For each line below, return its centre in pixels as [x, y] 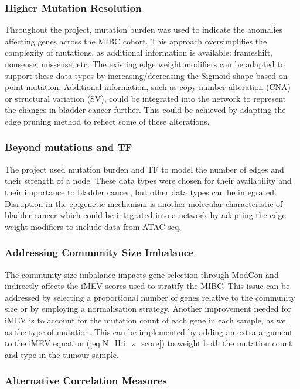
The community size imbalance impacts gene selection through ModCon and [142, 274]
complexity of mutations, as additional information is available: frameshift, [139, 52]
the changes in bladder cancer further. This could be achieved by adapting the [145, 110]
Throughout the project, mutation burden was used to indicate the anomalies [144, 30]
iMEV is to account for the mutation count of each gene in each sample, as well [148, 320]
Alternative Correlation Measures [86, 381]
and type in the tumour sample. [62, 354]
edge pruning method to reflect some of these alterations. [107, 121]
